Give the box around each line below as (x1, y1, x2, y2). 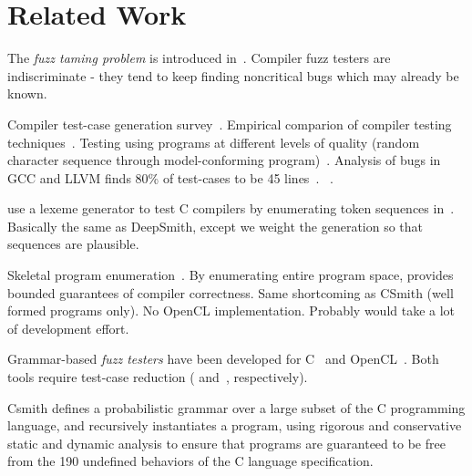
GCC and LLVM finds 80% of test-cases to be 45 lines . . (7, 168, 333, 187)
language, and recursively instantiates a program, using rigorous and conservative (7, 416, 462, 435)
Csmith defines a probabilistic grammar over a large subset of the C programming (7, 398, 466, 417)
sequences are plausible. (7, 234, 139, 254)
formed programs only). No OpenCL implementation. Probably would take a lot (7, 301, 456, 320)
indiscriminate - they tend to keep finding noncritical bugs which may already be (7, 66, 459, 85)
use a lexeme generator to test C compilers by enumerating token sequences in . (7, 199, 455, 218)
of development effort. (7, 318, 129, 337)
